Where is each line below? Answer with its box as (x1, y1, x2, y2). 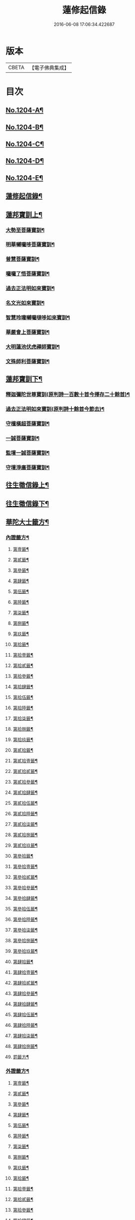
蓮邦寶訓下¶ (5, 375, 43, 383)
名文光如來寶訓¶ (5, 300, 45, 307)
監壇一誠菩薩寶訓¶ (5, 449, 50, 456)
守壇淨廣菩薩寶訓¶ (5, 464, 50, 471)
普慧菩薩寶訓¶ (5, 256, 39, 263)
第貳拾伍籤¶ (12, 800, 38, 806)
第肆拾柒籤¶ (12, 1033, 38, 1039)
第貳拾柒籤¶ (12, 821, 38, 827)
